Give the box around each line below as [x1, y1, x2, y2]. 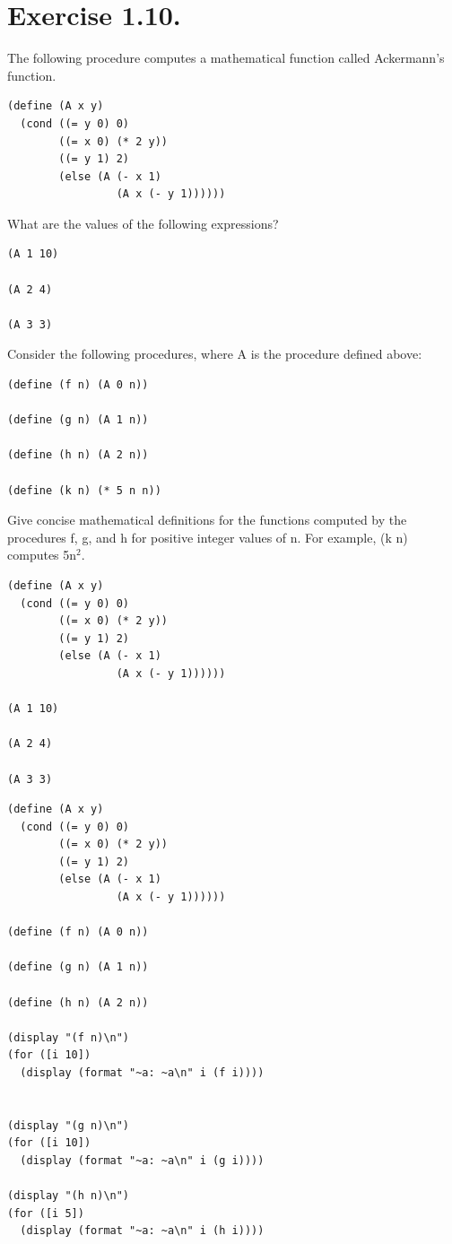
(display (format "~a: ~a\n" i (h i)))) [20, 1224, 265, 1238]
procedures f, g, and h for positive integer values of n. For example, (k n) [7, 527, 408, 546]
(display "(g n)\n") [7, 1118, 130, 1132]
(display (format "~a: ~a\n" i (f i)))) [20, 1066, 265, 1079]
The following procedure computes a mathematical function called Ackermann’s [7, 48, 445, 67]
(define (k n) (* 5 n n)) [7, 483, 161, 497]
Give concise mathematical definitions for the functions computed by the [7, 510, 407, 529]
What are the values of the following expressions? [7, 213, 279, 232]
